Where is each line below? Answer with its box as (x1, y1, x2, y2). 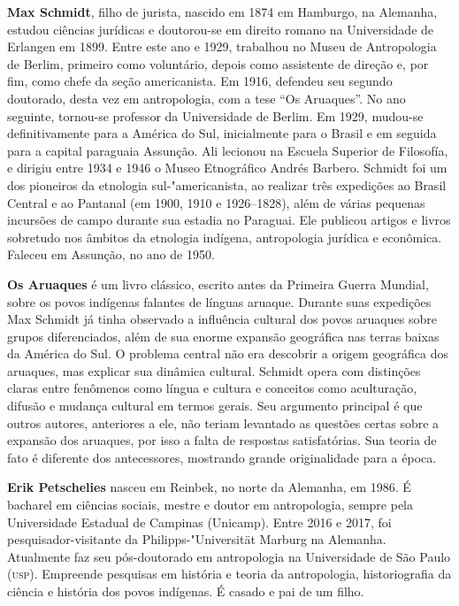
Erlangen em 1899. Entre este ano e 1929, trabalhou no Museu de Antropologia (7, 37, 437, 56)
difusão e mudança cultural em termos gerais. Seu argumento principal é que (7, 396, 423, 415)
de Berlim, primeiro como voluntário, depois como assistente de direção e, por (7, 54, 429, 73)
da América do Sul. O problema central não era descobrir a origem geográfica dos (7, 344, 448, 363)
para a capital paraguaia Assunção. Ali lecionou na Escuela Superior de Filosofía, (7, 141, 448, 159)
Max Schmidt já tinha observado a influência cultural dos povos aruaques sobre (7, 310, 437, 328)
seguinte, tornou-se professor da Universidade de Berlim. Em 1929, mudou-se (7, 106, 424, 125)
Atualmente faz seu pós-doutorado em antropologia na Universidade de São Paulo (7, 547, 451, 565)
